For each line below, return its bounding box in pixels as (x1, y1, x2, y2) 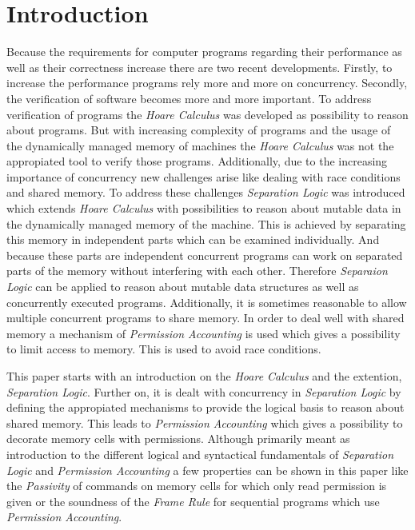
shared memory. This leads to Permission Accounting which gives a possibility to (6, 414, 403, 431)
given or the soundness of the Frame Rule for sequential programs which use (6, 492, 380, 509)
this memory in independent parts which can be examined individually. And (6, 231, 380, 248)
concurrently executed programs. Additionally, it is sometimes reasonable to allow (6, 293, 407, 310)
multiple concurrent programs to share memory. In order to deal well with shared (6, 309, 405, 326)
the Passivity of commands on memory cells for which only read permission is (6, 477, 387, 494)
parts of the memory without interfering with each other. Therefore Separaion (6, 262, 388, 279)
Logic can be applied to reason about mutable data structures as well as (6, 278, 359, 295)
